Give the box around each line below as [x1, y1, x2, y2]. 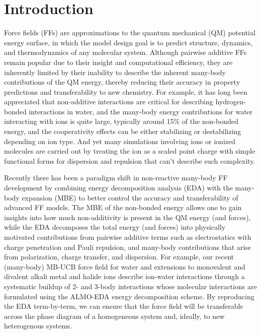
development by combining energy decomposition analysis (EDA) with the [4, 182, 233, 193]
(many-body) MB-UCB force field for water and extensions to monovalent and [4, 261, 245, 272]
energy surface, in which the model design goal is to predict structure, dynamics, [4, 37, 253, 47]
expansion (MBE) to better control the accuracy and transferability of [22, 192, 238, 203]
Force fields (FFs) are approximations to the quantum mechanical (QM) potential [4, 27, 255, 38]
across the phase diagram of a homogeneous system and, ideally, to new [4, 310, 225, 321]
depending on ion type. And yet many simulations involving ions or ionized [4, 136, 235, 146]
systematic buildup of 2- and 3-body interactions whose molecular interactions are [4, 281, 257, 291]
